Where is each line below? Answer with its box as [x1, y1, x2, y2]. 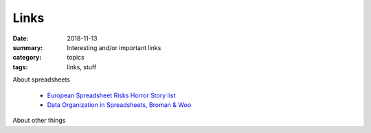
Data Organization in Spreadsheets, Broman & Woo [47, 100, 192, 109]
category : [12, 53, 42, 62]
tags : [12, 62, 28, 71]
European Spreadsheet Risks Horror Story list [47, 91, 176, 99]
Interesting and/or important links [67, 43, 161, 51]
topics [67, 53, 85, 62]
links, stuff [67, 62, 97, 71]
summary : [12, 43, 43, 51]
